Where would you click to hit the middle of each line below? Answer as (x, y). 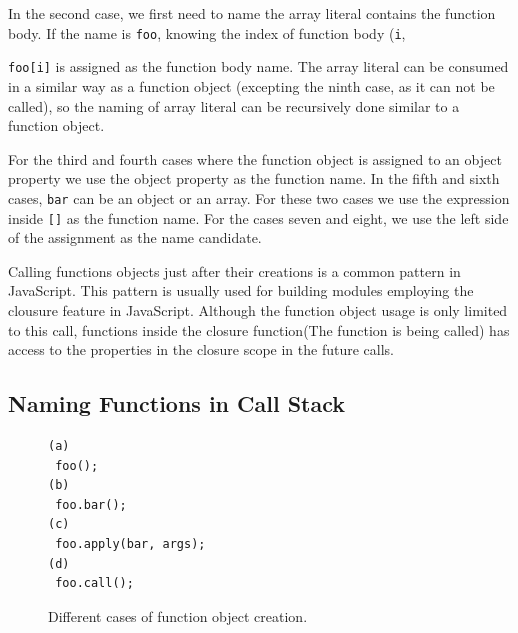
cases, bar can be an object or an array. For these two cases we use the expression (259, 197)
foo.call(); (94, 583)
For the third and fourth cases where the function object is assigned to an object (255, 158)
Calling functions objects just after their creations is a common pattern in (234, 270)
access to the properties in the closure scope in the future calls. (201, 349)
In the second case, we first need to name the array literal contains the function (252, 13)
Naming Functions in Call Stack (177, 403)
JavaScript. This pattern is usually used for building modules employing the (241, 290)
